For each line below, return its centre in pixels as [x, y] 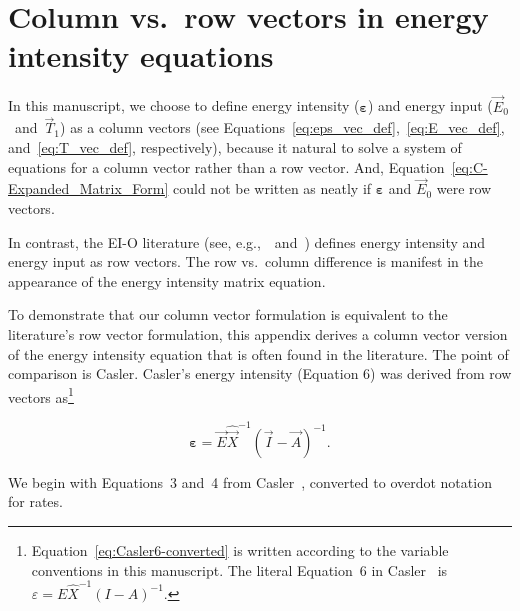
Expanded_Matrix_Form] [88, 188]
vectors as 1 [41, 395]
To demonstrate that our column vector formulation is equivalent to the [228, 314]
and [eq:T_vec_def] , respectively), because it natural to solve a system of [235, 146]
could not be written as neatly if [272, 188]
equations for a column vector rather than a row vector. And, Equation [226, 166]
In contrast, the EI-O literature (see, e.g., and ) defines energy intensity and [247, 241]
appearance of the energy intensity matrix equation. [167, 280]
